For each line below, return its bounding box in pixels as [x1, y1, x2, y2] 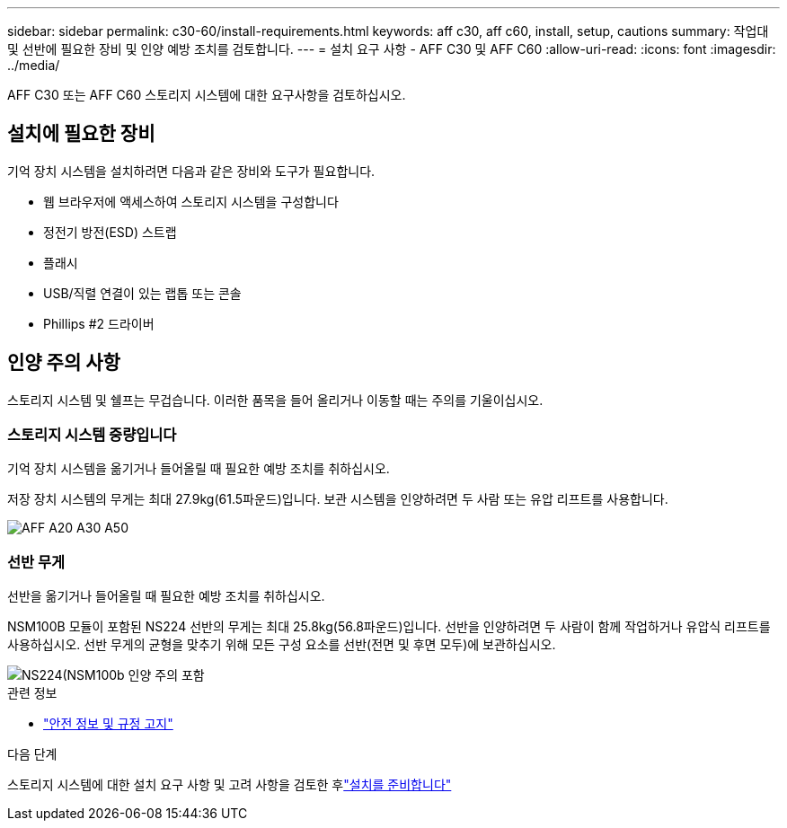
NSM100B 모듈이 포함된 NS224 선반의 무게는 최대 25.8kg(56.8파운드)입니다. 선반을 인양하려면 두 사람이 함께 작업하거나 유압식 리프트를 [7, 619, 771, 635]
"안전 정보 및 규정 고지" [43, 716, 173, 732]
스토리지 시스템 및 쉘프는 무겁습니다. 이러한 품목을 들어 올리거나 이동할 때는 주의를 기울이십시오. [7, 392, 544, 408]
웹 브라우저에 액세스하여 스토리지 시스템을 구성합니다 [43, 193, 339, 209]
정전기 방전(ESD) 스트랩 [43, 224, 177, 240]
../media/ [7, 57, 60, 73]
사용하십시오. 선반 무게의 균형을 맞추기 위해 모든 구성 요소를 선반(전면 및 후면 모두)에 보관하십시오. [7, 637, 556, 653]
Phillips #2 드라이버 [43, 315, 155, 331]
